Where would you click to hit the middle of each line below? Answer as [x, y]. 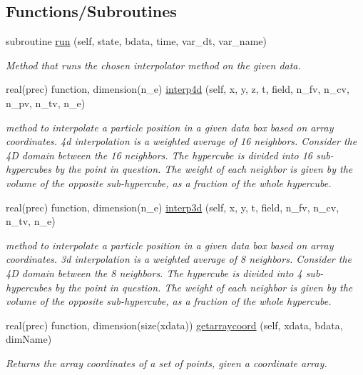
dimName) [29, 339]
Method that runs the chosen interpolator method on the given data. [153, 65]
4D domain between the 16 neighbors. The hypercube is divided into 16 [159, 155]
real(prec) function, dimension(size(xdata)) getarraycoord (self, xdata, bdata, [174, 325]
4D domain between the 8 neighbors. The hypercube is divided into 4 [154, 272]
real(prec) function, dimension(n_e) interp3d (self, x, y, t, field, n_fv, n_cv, [173, 207]
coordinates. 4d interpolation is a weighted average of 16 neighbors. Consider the [181, 141]
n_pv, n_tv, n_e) [46, 102]
